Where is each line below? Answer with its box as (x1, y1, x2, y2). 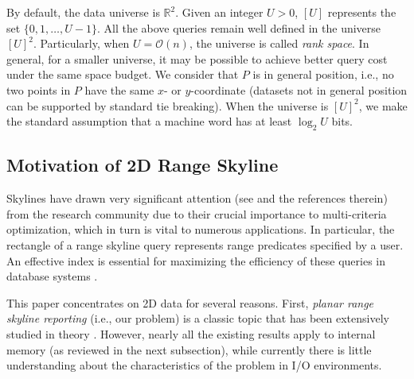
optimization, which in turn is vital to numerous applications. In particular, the (6, 221, 395, 238)
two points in (6, 81, 71, 98)
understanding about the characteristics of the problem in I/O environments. (6, 357, 382, 373)
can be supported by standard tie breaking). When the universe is (6, 97, 329, 114)
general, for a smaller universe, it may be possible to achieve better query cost (6, 50, 388, 67)
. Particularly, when (33, 35, 130, 52)
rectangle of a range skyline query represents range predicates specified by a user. (6, 236, 404, 253)
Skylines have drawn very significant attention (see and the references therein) (6, 190, 388, 207)
